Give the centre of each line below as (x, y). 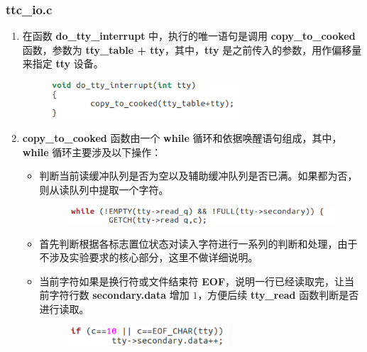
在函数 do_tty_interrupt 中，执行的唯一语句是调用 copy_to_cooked (189, 36)
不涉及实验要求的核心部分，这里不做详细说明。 (149, 257)
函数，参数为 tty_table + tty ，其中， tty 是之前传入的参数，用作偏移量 (192, 49)
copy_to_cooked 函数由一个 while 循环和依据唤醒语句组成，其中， (182, 138)
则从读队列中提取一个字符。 (104, 189)
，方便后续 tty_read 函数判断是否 (278, 295)
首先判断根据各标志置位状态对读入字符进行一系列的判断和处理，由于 (198, 243)
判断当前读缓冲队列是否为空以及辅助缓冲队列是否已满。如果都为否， (198, 176)
